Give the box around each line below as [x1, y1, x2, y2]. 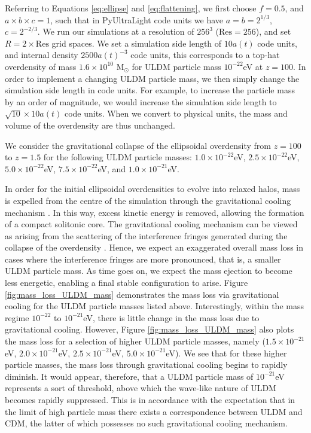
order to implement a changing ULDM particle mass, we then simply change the [5, 72, 300, 84]
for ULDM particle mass [132, 60, 221, 72]
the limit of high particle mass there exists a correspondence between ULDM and [5, 405, 303, 417]
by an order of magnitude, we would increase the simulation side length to [5, 95, 277, 108]
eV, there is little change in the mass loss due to [83, 311, 260, 324]
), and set [255, 25, 291, 38]
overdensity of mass [5, 60, 77, 72]
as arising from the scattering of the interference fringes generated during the [5, 229, 288, 242]
